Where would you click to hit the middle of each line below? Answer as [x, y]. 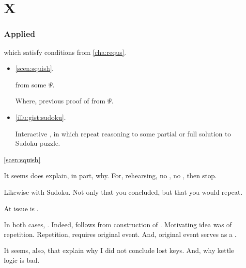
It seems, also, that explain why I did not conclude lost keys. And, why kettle [119, 250]
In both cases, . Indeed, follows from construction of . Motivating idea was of [118, 225]
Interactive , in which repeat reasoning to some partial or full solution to [123, 133]
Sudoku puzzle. [38, 143]
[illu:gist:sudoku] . [40, 117]
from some [31, 84]
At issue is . [21, 208]
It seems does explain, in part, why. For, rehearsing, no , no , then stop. [110, 176]
